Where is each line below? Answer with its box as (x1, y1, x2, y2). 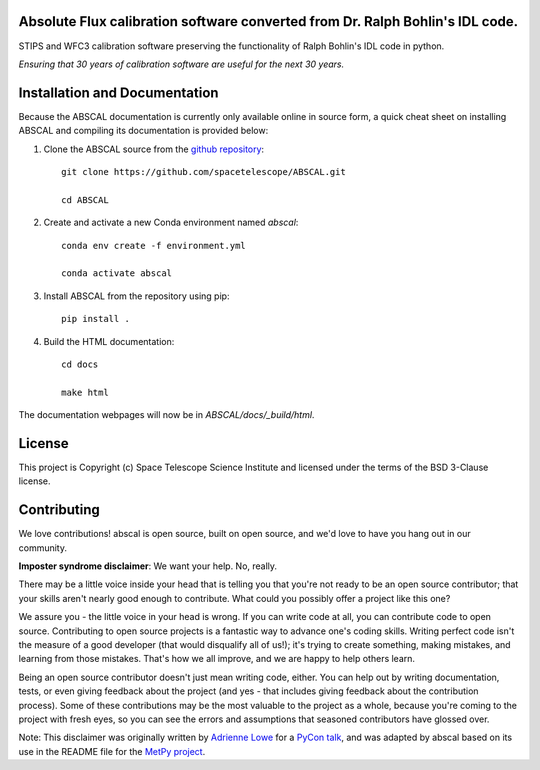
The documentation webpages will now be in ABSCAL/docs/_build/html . (18, 409, 315, 421)
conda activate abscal (61, 268, 173, 279)
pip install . (61, 313, 130, 325)
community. (18, 541, 67, 554)
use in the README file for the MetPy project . (18, 745, 206, 757)
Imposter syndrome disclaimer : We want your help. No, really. (18, 560, 278, 572)
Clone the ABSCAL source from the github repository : (43, 143, 265, 155)
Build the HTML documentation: (43, 335, 175, 347)
